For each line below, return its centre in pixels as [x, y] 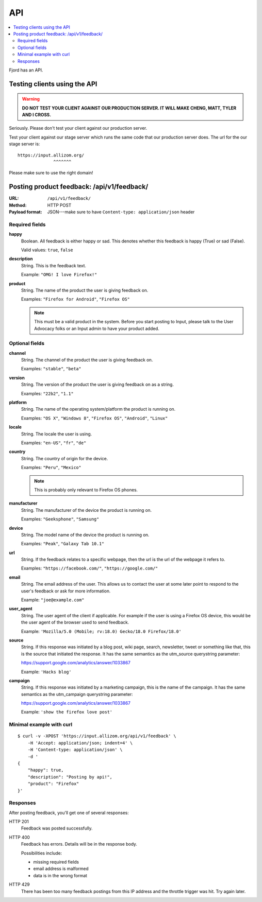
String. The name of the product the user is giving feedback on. [85, 290]
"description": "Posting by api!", [70, 777]
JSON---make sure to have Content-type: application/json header [121, 212]
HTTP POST [59, 205]
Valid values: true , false [47, 250]
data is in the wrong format [60, 875]
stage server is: [25, 144]
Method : [18, 205]
